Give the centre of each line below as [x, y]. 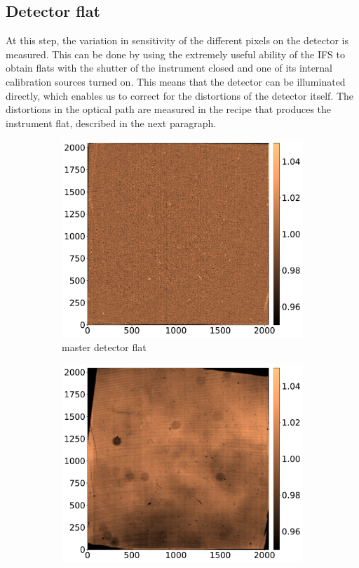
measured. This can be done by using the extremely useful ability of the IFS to [175, 54]
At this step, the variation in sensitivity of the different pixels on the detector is [177, 40]
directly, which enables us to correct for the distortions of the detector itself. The [180, 95]
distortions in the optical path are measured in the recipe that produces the [169, 109]
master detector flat [104, 347]
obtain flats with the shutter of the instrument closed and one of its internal [169, 68]
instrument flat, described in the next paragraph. [111, 123]
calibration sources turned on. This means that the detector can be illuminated [176, 81]
